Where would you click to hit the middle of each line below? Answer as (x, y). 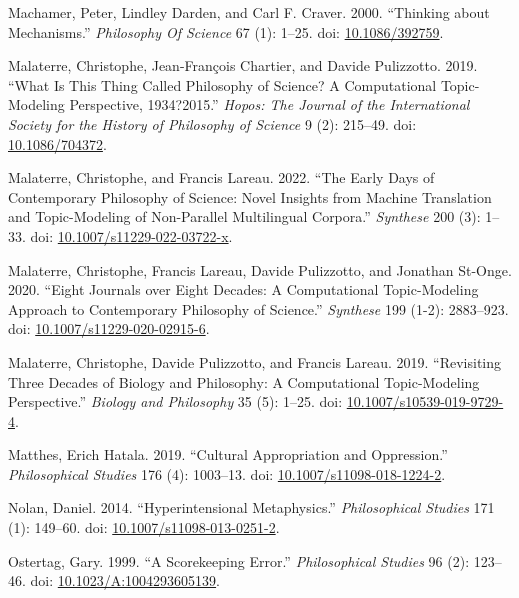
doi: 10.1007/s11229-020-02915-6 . (109, 328)
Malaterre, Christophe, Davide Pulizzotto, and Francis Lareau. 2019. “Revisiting (255, 361)
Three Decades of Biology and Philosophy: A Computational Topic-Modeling (244, 381)
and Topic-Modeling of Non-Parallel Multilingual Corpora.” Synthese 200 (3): (244, 216)
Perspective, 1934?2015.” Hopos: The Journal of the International (269, 104)
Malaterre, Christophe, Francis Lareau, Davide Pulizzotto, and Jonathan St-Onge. (260, 269)
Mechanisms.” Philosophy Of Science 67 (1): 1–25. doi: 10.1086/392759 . (226, 31)
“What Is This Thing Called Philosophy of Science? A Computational (222, 84)
